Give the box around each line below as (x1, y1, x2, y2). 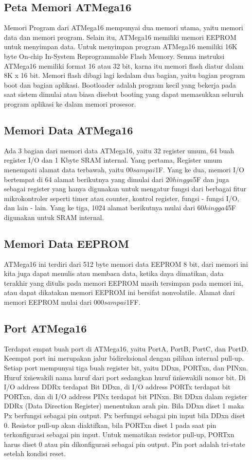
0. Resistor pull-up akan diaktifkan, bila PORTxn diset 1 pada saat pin (4, 420, 216, 430)
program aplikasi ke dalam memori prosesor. (4, 98, 136, 109)
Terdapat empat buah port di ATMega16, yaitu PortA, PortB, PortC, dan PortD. (4, 343, 249, 353)
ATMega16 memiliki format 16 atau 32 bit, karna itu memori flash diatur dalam (4, 60, 244, 71)
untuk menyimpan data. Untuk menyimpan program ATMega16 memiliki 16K (4, 41, 237, 52)
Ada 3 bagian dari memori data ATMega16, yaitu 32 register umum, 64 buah (4, 145, 234, 155)
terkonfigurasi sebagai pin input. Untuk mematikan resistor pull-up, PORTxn (4, 429, 234, 440)
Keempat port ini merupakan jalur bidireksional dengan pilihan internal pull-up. (4, 353, 244, 363)
